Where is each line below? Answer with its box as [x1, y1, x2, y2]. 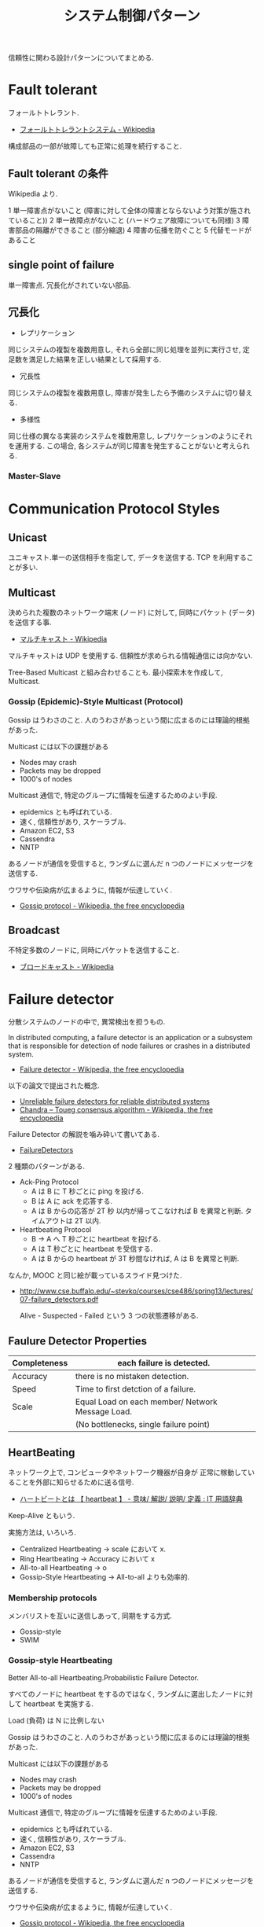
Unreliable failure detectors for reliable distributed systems [19, 1097, 211, 1106]
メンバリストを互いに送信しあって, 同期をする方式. [8, 1611, 173, 1620]
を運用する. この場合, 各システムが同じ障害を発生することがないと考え [8, 441, 236, 450]
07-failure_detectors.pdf [19, 1295, 99, 1304]
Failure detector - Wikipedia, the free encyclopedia [19, 1065, 185, 1074]
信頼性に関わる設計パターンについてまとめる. [8, 53, 155, 63]
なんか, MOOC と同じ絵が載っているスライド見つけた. [8, 1271, 182, 1280]
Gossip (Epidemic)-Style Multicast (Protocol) [8, 697, 184, 708]
